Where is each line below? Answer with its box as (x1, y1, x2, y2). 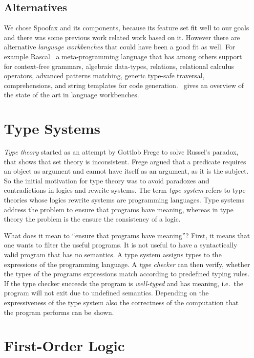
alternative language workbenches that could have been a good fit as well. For (4, 42, 235, 52)
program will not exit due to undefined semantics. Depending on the (4, 288, 209, 298)
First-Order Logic (4, 336, 125, 356)
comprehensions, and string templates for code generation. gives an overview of (4, 80, 244, 90)
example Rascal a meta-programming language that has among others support (4, 51, 242, 61)
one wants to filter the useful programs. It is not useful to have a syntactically (4, 240, 237, 250)
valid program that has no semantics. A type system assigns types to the (4, 249, 222, 260)
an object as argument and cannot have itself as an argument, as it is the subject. (4, 166, 249, 176)
